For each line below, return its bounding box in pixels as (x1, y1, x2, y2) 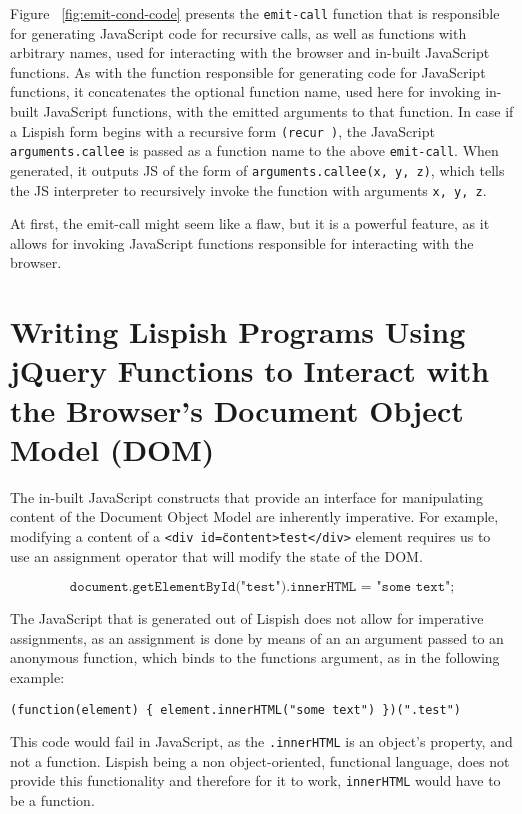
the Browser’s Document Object (10, 389, 464, 430)
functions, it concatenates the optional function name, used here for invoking (10, 81, 481, 102)
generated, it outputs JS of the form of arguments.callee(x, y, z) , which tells (10, 159, 505, 180)
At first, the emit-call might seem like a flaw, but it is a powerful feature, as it (10, 213, 490, 234)
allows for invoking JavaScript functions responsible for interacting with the (10, 232, 474, 253)
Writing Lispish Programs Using (10, 311, 466, 352)
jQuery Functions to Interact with (10, 350, 490, 391)
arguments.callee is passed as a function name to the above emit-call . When (10, 140, 499, 161)
